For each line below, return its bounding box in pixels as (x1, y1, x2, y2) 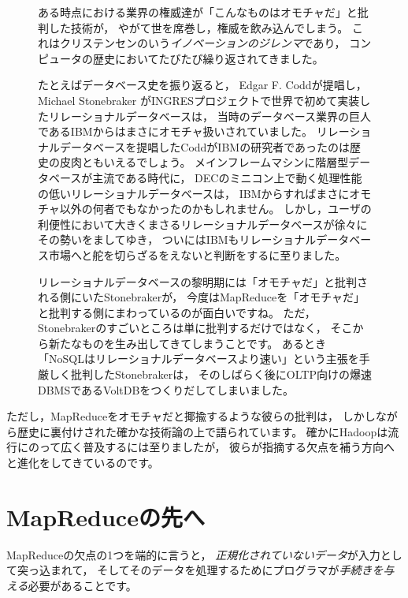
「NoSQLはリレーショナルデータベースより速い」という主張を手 (38, 350, 370, 367)
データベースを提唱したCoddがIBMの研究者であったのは (59, 138, 351, 155)
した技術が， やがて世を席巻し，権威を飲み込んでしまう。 (48, 19, 349, 36)
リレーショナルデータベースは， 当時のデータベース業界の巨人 (48, 107, 371, 124)
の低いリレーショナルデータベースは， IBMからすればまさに (38, 185, 350, 201)
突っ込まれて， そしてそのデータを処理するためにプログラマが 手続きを (17, 562, 384, 578)
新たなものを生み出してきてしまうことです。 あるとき (48, 335, 327, 351)
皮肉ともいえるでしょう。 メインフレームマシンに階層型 (59, 154, 349, 170)
